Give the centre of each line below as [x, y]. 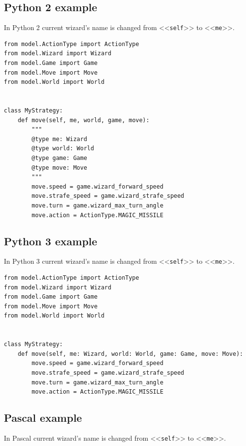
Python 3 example [51, 241]
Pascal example [43, 418]
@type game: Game [59, 158]
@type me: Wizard [59, 139]
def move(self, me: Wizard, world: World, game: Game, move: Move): [130, 354]
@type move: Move [59, 167]
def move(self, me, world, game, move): [84, 120]
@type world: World [63, 149]
